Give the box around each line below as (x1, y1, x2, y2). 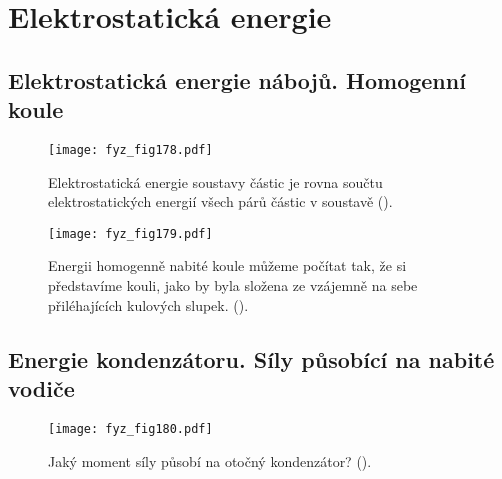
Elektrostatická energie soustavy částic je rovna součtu (48, 171, 383, 192)
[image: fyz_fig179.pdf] (48, 226, 213, 241)
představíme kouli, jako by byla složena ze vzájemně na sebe (48, 275, 418, 296)
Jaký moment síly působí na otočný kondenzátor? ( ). (48, 450, 372, 471)
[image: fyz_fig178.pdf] (48, 142, 213, 157)
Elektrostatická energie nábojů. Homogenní (8, 64, 466, 95)
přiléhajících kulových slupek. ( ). (48, 294, 249, 315)
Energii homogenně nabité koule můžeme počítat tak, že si (48, 255, 407, 276)
